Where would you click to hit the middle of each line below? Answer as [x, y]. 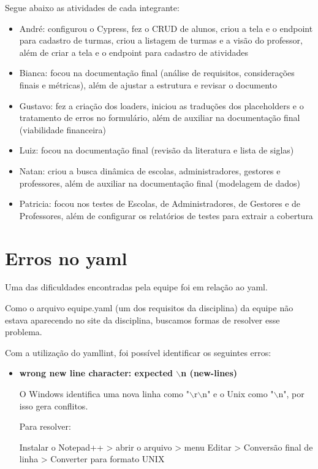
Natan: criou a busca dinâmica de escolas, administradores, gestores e [150, 170]
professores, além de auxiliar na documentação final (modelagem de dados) [160, 183]
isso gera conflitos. [54, 405]
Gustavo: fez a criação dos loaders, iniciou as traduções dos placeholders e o [161, 105]
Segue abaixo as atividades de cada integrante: [92, 7]
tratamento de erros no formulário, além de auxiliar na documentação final [160, 118]
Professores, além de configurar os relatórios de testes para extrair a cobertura [166, 215]
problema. [24, 332]
